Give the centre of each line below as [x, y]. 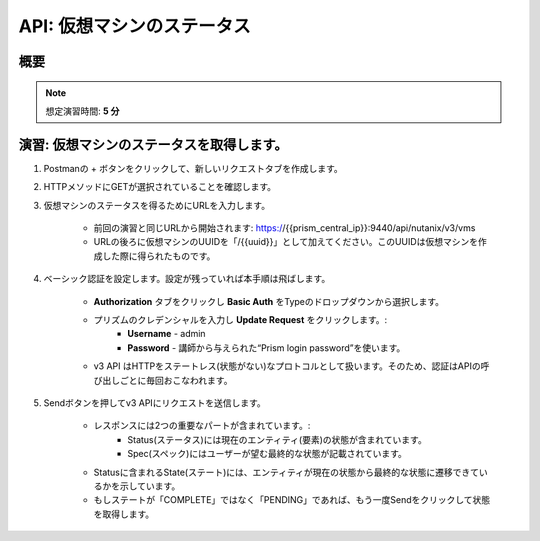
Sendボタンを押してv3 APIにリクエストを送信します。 [154, 402]
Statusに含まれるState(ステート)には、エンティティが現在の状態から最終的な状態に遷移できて [286, 472]
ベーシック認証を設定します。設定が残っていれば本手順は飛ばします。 [187, 279]
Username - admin [166, 334]
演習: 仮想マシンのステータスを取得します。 [153, 144]
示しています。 [150, 486]
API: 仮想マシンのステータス [134, 26]
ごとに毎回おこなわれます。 [176, 380]
